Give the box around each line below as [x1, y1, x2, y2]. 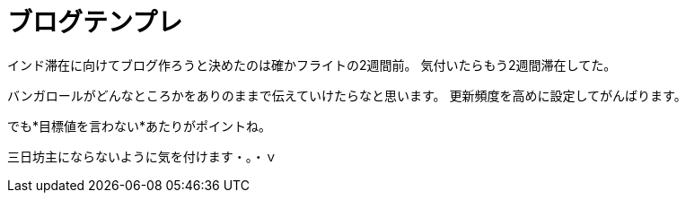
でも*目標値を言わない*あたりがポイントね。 [7, 117, 272, 134]
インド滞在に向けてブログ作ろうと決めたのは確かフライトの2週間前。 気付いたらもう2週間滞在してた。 [7, 57, 617, 73]
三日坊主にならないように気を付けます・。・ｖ [7, 148, 277, 164]
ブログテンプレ [7, 7, 183, 38]
